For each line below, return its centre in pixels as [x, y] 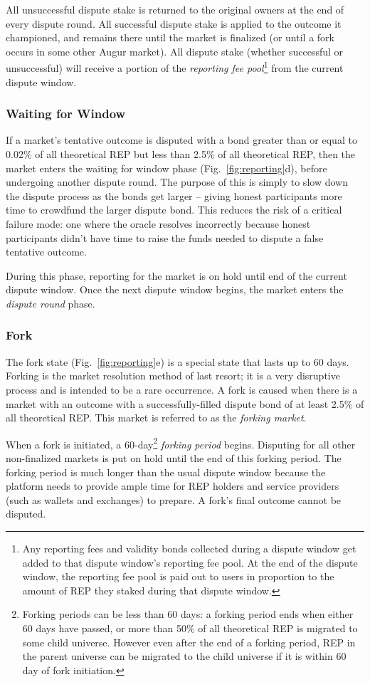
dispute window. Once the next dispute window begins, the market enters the [175, 289]
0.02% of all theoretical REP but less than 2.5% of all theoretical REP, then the [181, 154]
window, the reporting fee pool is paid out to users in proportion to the [178, 576]
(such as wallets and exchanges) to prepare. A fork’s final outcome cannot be [174, 499]
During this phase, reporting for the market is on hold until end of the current [176, 275]
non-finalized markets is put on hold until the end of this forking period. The [174, 458]
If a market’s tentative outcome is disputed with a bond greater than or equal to [181, 140]
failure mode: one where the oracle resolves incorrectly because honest [158, 224]
